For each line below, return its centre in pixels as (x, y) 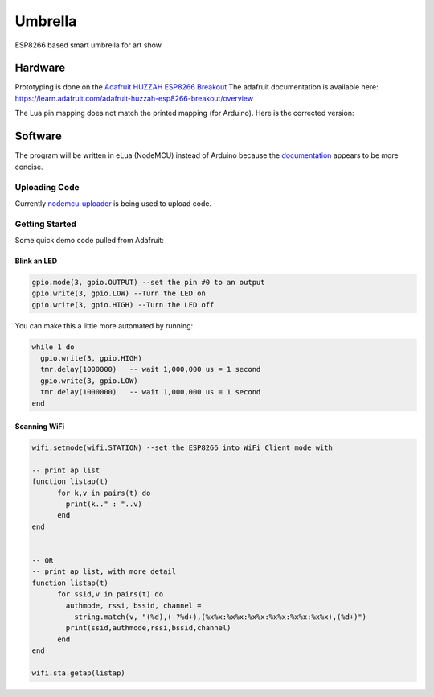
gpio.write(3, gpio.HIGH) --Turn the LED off (123, 305)
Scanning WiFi (40, 427)
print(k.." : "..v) (104, 504)
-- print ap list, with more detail (104, 572)
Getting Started (45, 224)
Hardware (40, 68)
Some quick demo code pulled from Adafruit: (89, 240)
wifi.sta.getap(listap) (79, 673)
